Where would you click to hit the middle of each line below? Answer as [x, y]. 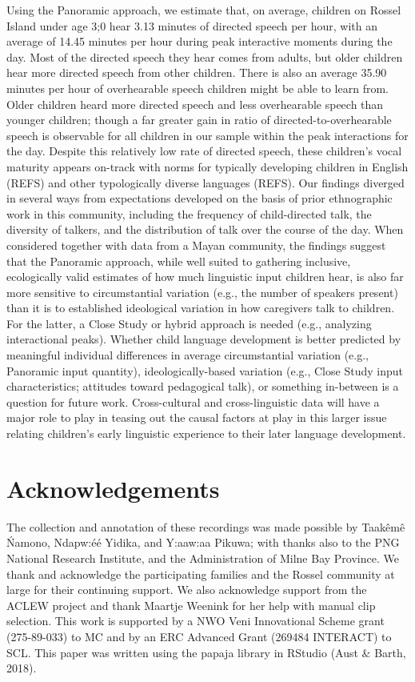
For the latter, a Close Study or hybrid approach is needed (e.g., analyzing [189, 323]
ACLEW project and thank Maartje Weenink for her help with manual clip [191, 605]
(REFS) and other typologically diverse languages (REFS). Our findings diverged [206, 182]
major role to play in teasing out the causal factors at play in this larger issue [197, 417]
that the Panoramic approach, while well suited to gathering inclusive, [179, 261]
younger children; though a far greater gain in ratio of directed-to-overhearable [199, 120]
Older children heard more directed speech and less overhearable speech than [195, 104]
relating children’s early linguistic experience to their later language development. [206, 433]
